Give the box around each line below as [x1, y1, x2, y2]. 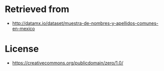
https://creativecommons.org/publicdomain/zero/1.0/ [12, 59, 123, 66]
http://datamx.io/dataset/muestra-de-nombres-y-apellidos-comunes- [12, 20, 159, 26]
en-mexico [12, 25, 35, 31]
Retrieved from [5, 4, 70, 15]
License [5, 43, 39, 55]
